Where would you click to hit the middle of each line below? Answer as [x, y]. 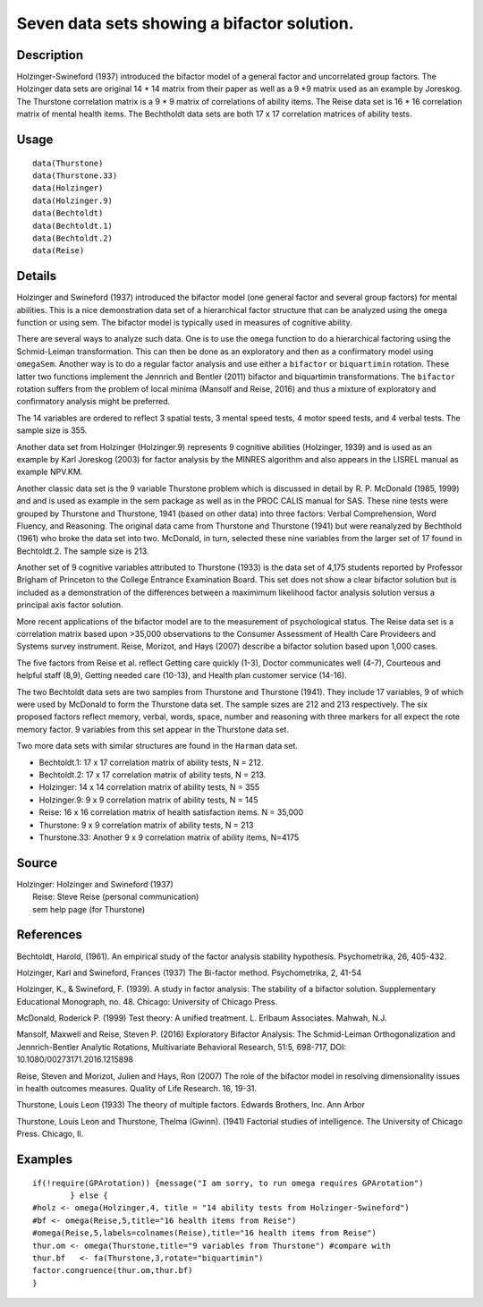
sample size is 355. [52, 430]
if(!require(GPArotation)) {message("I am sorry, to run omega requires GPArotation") [228, 1183]
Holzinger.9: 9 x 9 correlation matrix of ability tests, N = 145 [148, 800]
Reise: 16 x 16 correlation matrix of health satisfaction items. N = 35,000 [171, 812]
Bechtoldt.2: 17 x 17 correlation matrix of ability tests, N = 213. [153, 775]
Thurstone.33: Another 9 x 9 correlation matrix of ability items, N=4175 [169, 837]
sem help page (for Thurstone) [89, 909]
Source [37, 863]
